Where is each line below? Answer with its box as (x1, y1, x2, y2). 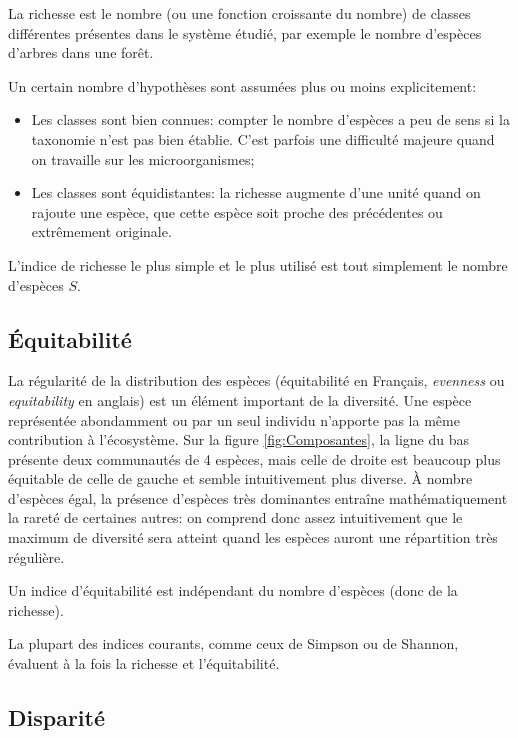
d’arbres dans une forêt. (8, 42, 154, 63)
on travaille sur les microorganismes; (31, 148, 255, 169)
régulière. (8, 546, 65, 567)
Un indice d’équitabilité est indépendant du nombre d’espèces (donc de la (8, 580, 458, 601)
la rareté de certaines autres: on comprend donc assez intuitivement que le (8, 507, 463, 528)
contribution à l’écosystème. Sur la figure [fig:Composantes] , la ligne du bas (8, 429, 469, 450)
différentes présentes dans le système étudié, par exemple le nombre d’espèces (8, 22, 482, 43)
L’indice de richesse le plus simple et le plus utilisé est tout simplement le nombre (8, 254, 508, 275)
